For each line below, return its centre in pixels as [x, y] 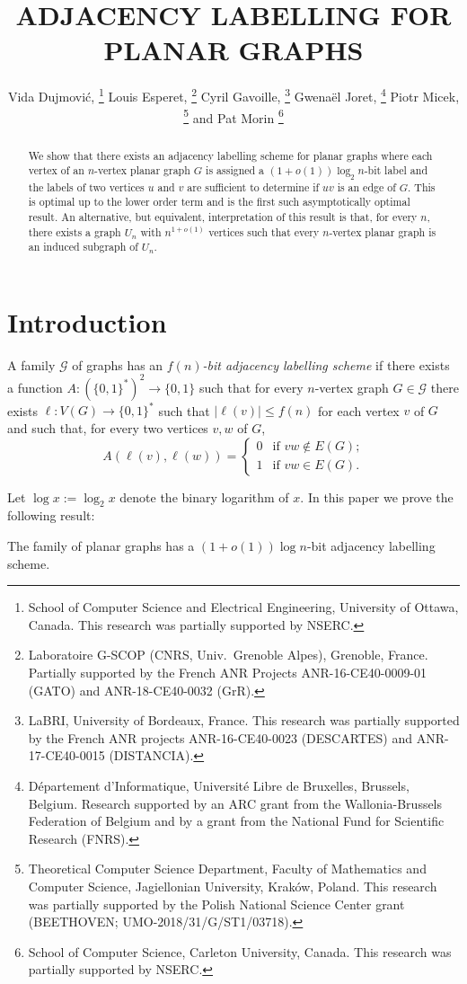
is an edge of [366, 186]
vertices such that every [264, 231]
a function [35, 387]
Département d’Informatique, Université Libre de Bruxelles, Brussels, [219, 785]
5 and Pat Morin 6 [233, 116]
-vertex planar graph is [383, 231]
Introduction [87, 321]
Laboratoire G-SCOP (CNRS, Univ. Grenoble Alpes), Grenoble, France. [228, 655]
